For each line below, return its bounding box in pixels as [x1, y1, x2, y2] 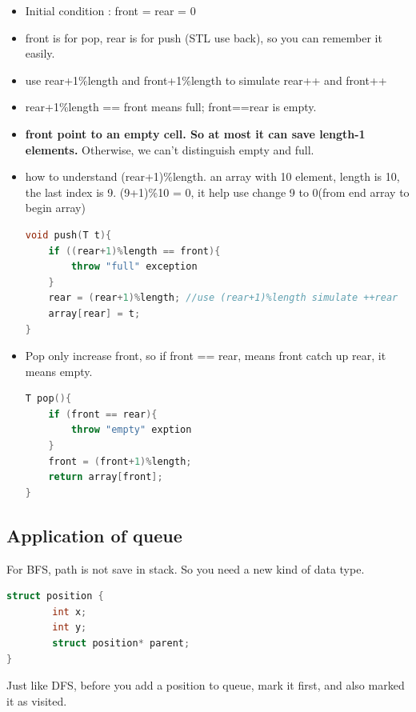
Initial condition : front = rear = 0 [25, 2, 196, 18]
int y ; [52, 622, 87, 634]
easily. [25, 45, 55, 62]
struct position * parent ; [52, 638, 190, 650]
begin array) [25, 199, 86, 216]
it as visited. [6, 692, 67, 709]
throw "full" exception [71, 261, 198, 273]
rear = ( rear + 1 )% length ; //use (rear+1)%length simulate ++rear [48, 292, 398, 304]
